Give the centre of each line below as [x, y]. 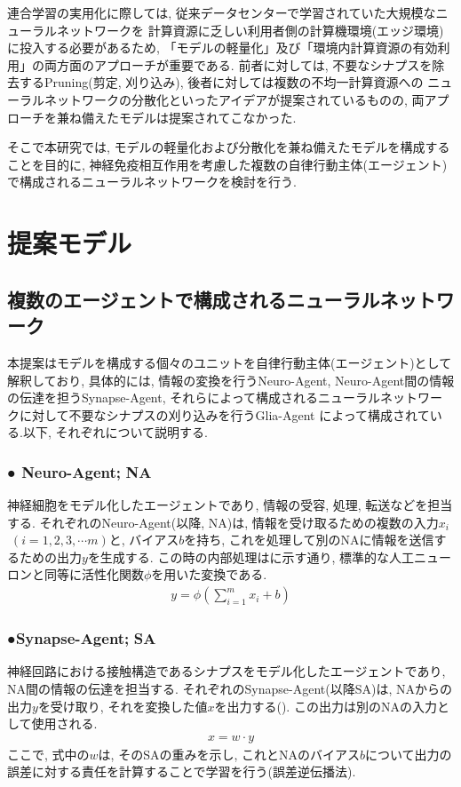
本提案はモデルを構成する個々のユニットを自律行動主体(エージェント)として [230, 362]
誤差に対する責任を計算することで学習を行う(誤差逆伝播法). [182, 771]
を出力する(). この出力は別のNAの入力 [326, 706]
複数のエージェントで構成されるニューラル [194, 299]
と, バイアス [144, 540]
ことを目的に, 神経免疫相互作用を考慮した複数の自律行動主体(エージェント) [227, 164]
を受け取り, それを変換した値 [123, 706]
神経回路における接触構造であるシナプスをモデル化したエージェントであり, [227, 671]
